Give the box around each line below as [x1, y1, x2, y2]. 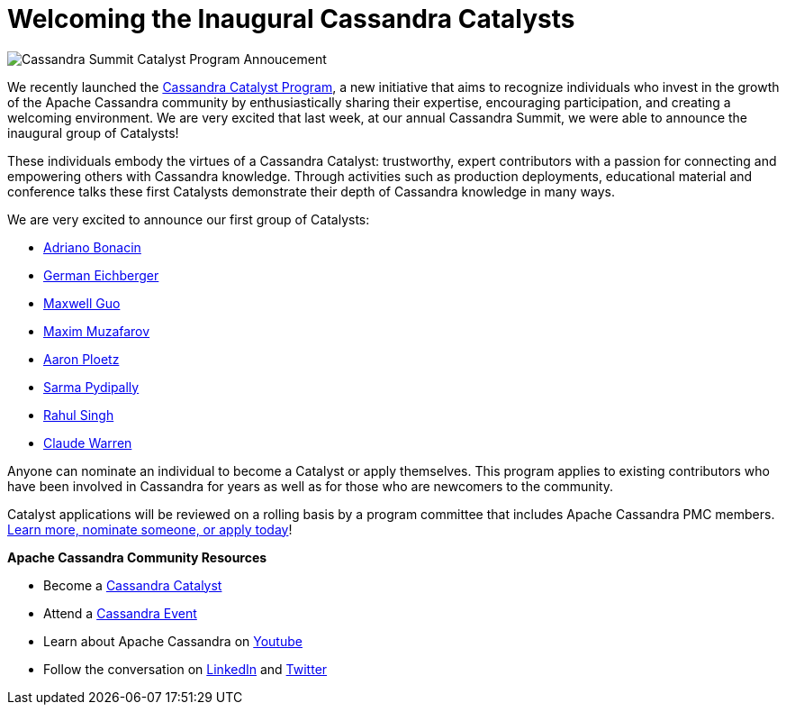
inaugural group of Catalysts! [7, 124, 179, 141]
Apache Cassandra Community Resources [7, 549, 267, 565]
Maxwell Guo [43, 295, 121, 311]
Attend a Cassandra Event [43, 605, 197, 621]
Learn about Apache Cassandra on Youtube [43, 633, 303, 649]
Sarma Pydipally [43, 379, 140, 395]
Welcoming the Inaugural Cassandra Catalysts [7, 4, 575, 34]
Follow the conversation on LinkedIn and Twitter [43, 661, 328, 677]
